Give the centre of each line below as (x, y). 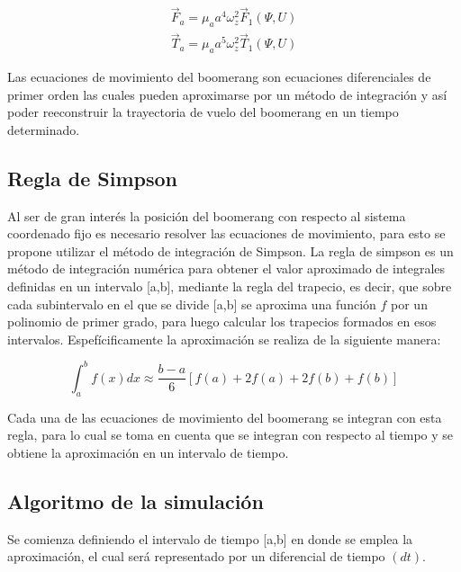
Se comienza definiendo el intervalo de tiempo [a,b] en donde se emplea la (210, 538)
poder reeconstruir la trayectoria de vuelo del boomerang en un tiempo (203, 112)
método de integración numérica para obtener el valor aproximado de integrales (226, 268)
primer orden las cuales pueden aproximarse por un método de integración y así (227, 94)
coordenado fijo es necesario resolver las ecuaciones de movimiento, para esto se (226, 233)
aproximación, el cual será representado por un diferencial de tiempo (196, 556)
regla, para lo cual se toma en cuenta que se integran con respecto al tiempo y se (230, 435)
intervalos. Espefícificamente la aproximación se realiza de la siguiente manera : (224, 339)
